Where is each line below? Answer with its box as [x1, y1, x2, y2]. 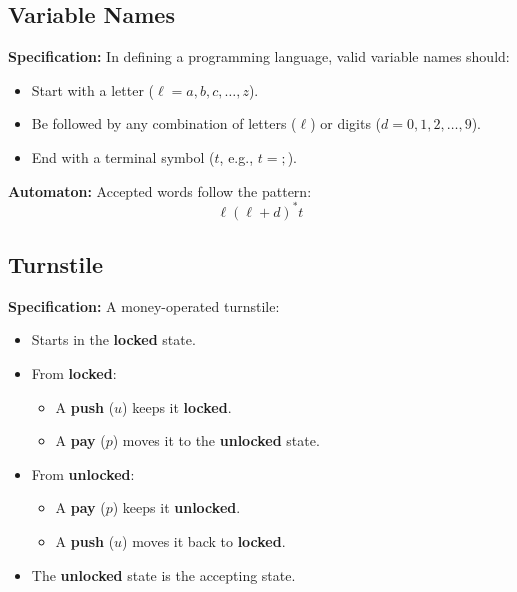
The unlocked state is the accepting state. [31, 564, 296, 585]
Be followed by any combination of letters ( [31, 113, 297, 134]
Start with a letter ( [31, 79, 154, 100]
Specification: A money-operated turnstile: [8, 295, 280, 316]
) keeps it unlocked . [112, 497, 241, 518]
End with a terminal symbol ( [31, 146, 215, 167]
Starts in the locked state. [31, 329, 196, 350]
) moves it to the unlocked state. [112, 430, 320, 451]
